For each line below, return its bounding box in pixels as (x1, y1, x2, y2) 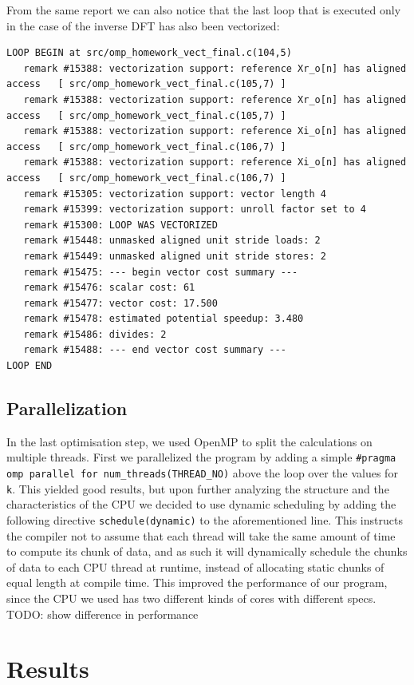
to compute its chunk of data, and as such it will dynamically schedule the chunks (6, 543, 408, 560)
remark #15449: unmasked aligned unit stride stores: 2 (23, 250, 326, 262)
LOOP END (6, 360, 53, 372)
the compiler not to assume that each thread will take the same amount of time (6, 527, 396, 544)
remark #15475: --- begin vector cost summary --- (23, 266, 298, 278)
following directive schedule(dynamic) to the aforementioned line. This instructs (6, 512, 403, 529)
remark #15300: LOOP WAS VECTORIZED (23, 219, 218, 231)
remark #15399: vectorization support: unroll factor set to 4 (23, 204, 367, 216)
